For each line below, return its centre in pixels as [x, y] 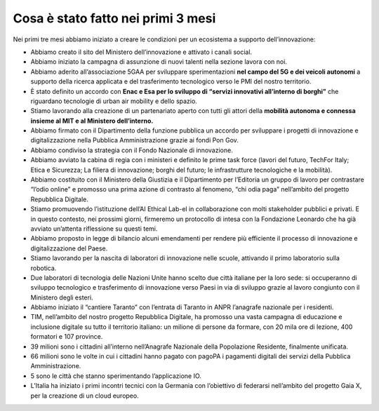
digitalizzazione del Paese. [69, 248]
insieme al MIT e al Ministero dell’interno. [92, 121]
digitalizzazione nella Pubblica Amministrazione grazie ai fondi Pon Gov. [134, 140]
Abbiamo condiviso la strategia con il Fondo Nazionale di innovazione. [132, 150]
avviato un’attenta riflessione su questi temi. [94, 229]
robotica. [44, 268]
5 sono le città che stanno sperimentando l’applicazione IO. [116, 376]
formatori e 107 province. [67, 337]
